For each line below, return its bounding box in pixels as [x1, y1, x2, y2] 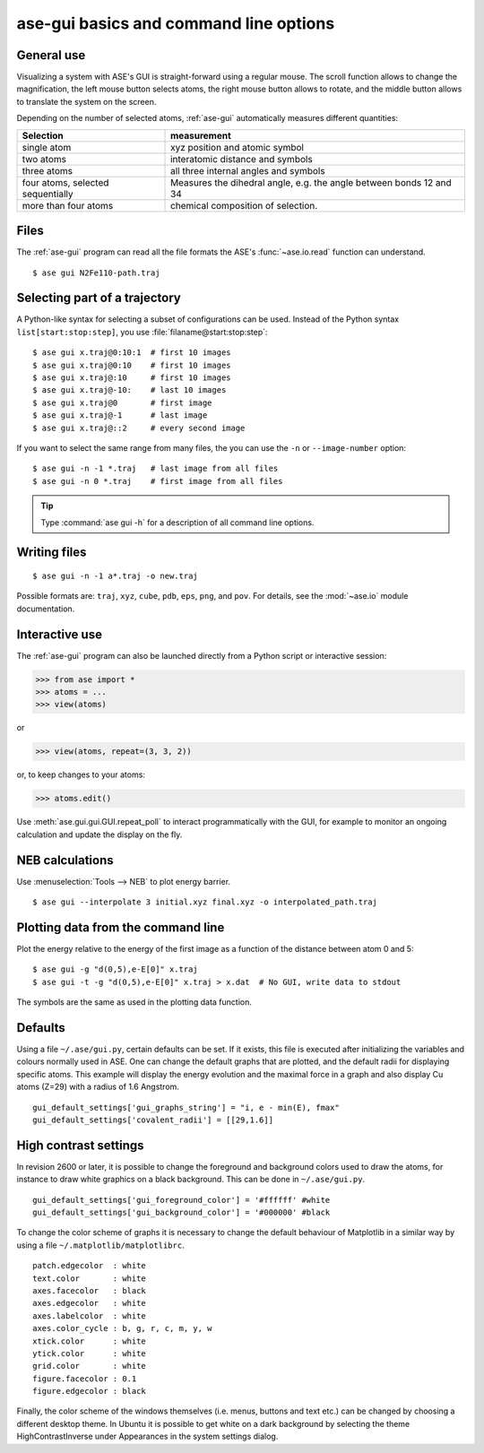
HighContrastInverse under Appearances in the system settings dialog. [16, 1431, 279, 1442]
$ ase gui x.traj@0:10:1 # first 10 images [32, 348, 232, 358]
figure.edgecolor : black [32, 1386, 147, 1397]
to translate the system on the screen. [16, 96, 157, 107]
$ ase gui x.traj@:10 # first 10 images [32, 373, 232, 383]
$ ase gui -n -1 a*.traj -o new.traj [32, 570, 199, 581]
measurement [170, 129, 232, 142]
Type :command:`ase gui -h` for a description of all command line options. [40, 516, 315, 528]
